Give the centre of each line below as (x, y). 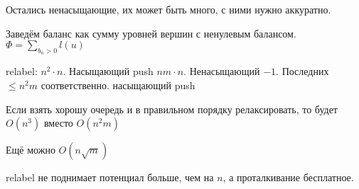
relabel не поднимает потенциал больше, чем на (110, 177)
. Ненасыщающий (222, 71)
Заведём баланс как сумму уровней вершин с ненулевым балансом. (151, 33)
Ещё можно (31, 150)
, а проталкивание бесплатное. (288, 177)
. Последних (302, 71)
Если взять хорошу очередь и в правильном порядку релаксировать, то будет (172, 109)
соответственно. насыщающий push (118, 85)
